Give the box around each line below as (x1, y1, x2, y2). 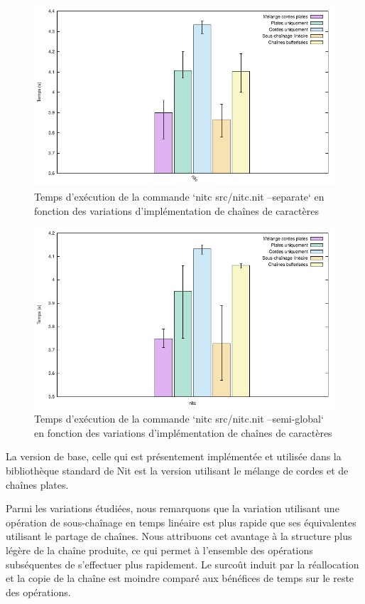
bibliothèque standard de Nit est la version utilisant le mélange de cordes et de (6, 462, 349, 477)
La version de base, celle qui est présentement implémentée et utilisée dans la (6, 449, 342, 464)
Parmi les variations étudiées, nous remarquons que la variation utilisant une (6, 501, 339, 516)
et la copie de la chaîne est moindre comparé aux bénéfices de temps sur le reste (6, 571, 354, 586)
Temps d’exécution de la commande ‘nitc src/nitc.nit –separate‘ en (34, 189, 325, 203)
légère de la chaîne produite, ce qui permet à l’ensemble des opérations (6, 542, 313, 557)
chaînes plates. (6, 477, 69, 492)
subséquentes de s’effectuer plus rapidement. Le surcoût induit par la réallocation (6, 556, 359, 571)
